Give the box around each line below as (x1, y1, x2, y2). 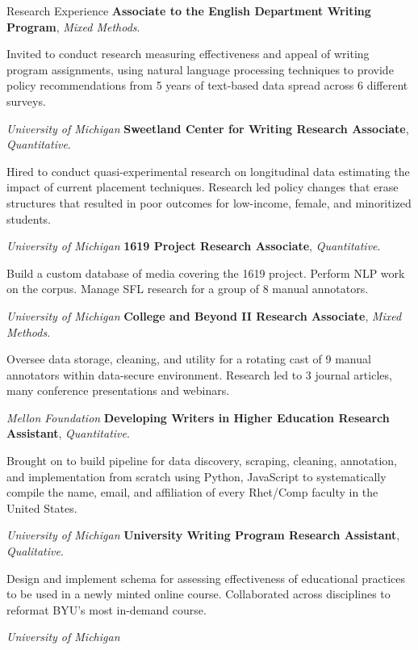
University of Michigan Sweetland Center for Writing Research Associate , (6, 120, 409, 136)
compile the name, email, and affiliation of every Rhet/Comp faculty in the (6, 484, 378, 501)
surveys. (6, 92, 46, 109)
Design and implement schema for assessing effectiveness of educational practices (6, 569, 405, 586)
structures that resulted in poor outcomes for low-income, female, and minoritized (6, 194, 412, 211)
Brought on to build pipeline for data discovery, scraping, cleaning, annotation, (6, 452, 397, 469)
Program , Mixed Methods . (6, 18, 140, 35)
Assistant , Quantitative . (6, 425, 130, 442)
